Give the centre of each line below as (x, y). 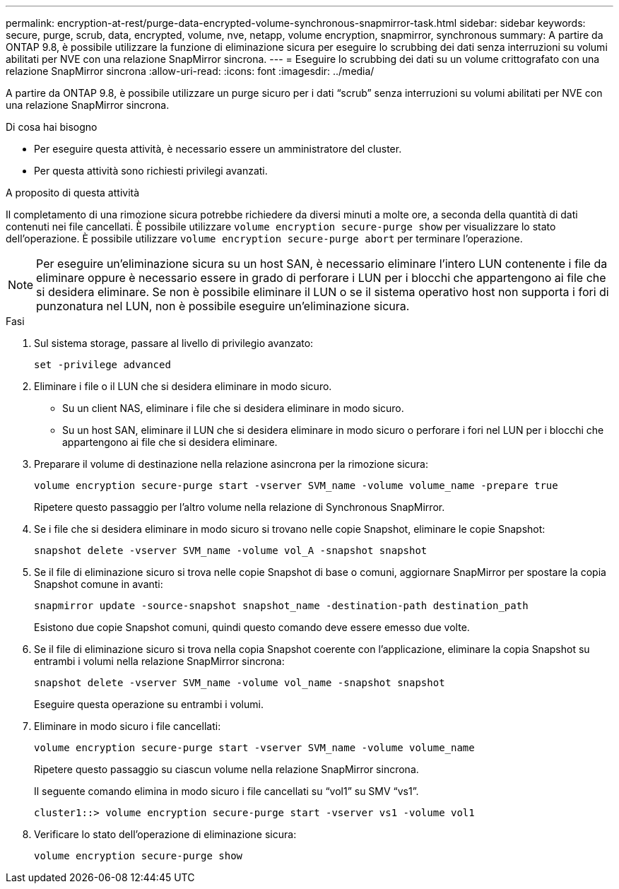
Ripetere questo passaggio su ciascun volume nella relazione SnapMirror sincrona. (226, 769)
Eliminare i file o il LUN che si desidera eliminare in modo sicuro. (183, 386)
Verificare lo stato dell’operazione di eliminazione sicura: (165, 834)
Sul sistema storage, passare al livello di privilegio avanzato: (174, 343)
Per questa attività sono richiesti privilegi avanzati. (151, 171)
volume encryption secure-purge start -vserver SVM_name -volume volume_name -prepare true (296, 485)
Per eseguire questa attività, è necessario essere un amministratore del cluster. (218, 149)
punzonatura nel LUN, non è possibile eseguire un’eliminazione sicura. (223, 306)
